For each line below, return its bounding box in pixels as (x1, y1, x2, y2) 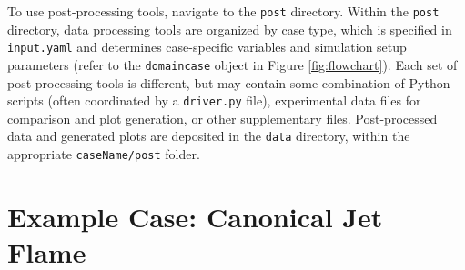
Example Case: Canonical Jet (7, 197, 383, 235)
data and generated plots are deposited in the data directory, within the (7, 126, 410, 145)
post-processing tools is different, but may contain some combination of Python (7, 73, 450, 92)
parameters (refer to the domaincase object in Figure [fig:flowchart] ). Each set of (7, 55, 458, 74)
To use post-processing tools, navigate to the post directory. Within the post (7, 2, 440, 20)
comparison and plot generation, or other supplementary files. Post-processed (7, 108, 438, 127)
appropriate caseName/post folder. (7, 145, 200, 164)
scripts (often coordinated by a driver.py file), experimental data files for (7, 91, 421, 110)
